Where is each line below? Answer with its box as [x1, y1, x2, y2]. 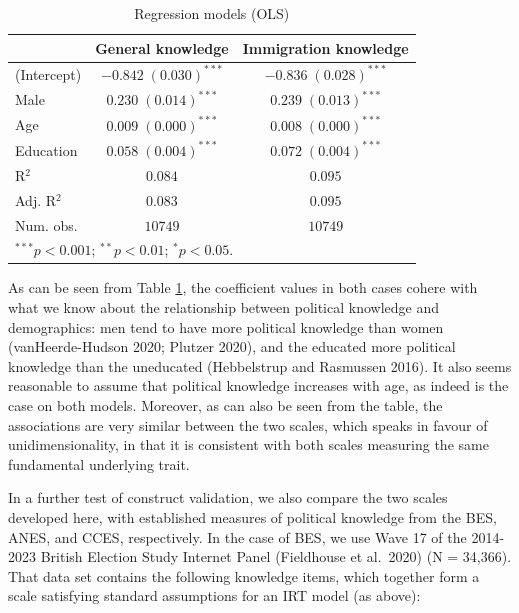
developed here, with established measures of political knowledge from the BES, [8, 506, 497, 527]
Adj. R [15, 189, 57, 210]
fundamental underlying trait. [8, 453, 190, 474]
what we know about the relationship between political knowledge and [8, 297, 440, 318]
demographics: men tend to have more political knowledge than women [8, 316, 444, 337]
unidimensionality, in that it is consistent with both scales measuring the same [8, 434, 489, 455]
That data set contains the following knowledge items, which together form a [8, 565, 480, 586]
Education [15, 139, 78, 160]
